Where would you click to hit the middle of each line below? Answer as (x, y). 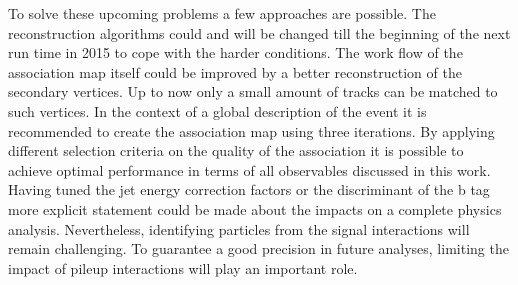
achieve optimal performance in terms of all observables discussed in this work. (249, 169)
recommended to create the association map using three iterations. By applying (251, 130)
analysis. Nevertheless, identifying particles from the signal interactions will (239, 228)
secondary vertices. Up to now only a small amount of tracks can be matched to (253, 91)
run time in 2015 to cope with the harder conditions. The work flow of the (235, 52)
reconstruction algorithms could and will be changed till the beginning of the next (259, 32)
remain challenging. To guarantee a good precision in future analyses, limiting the (258, 248)
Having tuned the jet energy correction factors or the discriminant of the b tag (249, 189)
